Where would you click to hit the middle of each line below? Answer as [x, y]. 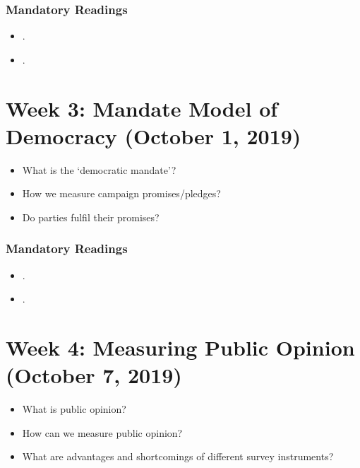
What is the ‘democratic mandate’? [99, 169]
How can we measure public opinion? [102, 432]
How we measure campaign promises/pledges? [121, 193]
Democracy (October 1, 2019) [154, 135]
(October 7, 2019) [94, 375]
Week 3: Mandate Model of [142, 108]
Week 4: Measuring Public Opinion [180, 347]
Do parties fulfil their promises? [91, 217]
